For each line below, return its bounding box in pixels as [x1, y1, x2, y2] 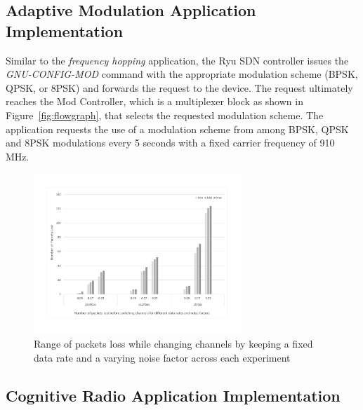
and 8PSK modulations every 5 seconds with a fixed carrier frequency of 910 [6, 135, 335, 150]
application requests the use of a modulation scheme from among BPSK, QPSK [6, 121, 349, 136]
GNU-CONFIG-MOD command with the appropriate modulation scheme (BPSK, [6, 67, 358, 81]
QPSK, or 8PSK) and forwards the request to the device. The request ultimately [6, 80, 353, 95]
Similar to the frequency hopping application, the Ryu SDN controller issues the [6, 53, 349, 67]
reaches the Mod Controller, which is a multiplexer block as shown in [6, 94, 303, 109]
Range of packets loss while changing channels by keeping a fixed [34, 336, 313, 351]
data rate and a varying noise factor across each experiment [34, 350, 291, 364]
